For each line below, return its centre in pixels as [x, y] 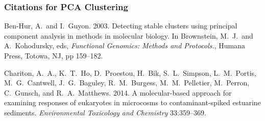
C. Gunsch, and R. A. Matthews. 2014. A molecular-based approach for [118, 92]
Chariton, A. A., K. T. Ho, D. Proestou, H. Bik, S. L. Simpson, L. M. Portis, [130, 72]
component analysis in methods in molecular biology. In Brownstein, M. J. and [129, 35]
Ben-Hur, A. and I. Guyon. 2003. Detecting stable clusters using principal [121, 26]
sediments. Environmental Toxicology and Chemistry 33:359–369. [105, 112]
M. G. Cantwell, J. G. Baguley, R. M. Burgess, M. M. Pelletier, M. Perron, [127, 83]
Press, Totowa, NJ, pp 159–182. [54, 55]
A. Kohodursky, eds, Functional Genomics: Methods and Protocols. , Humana [125, 46]
